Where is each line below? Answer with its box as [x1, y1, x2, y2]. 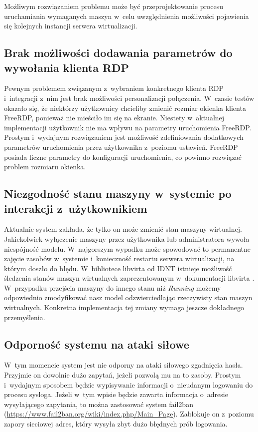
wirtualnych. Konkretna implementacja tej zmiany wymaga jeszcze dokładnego [4, 302, 245, 313]
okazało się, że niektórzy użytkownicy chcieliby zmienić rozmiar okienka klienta [4, 102, 246, 113]
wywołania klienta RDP [4, 59, 129, 75]
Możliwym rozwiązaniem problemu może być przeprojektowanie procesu [4, 1, 224, 11]
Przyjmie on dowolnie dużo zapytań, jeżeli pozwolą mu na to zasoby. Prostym [4, 370, 241, 380]
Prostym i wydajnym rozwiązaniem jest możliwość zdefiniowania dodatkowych [4, 132, 244, 142]
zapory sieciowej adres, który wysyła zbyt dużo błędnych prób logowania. [4, 419, 228, 429]
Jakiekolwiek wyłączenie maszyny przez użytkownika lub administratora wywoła [4, 233, 250, 244]
